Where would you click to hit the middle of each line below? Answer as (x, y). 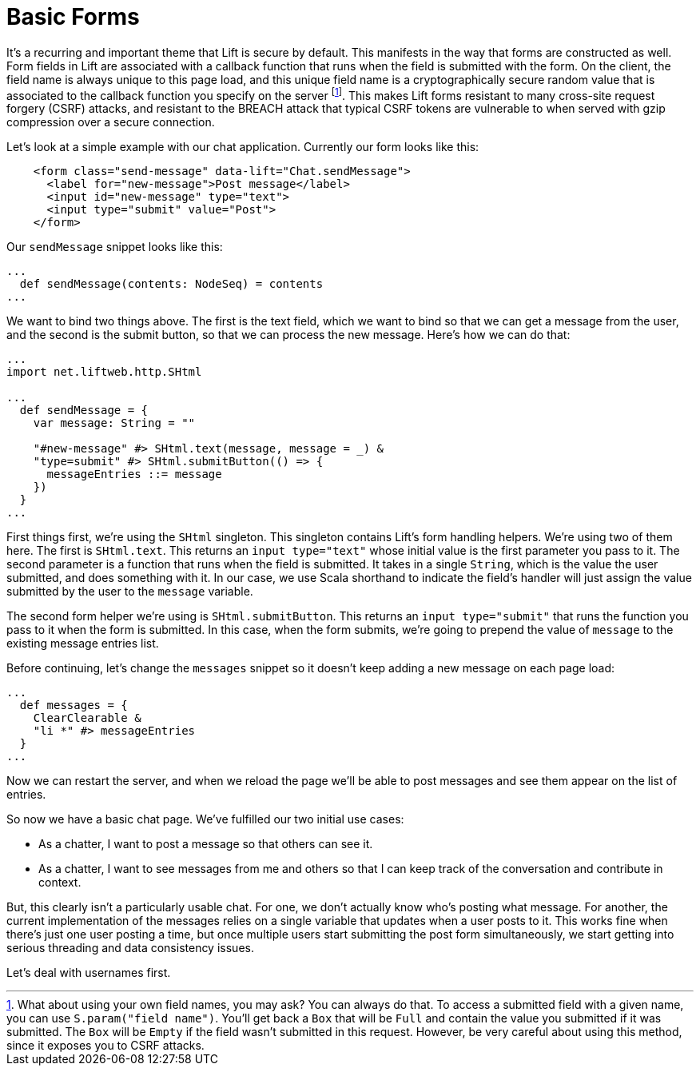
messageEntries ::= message (134, 474)
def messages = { (74, 705)
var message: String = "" (114, 423)
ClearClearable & (87, 718)
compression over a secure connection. (111, 122)
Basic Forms (73, 17)
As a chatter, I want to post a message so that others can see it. (206, 844)
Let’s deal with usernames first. (89, 973)
